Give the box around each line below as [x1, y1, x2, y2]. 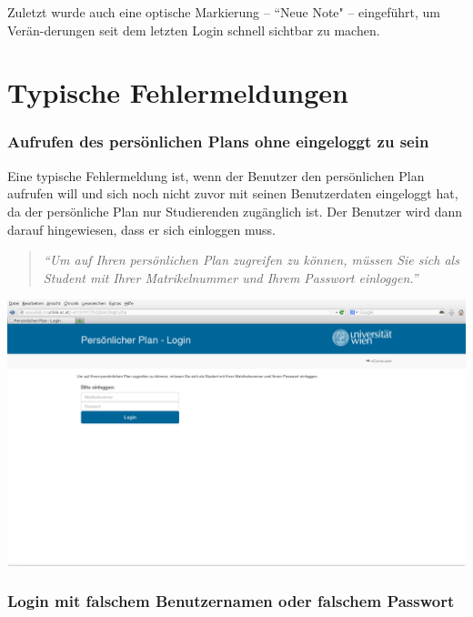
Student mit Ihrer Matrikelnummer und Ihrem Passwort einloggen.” [43, 268, 418, 287]
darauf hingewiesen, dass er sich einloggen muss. [7, 219, 276, 238]
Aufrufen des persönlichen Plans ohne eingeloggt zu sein [7, 130, 429, 153]
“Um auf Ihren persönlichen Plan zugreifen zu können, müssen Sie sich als [43, 250, 459, 269]
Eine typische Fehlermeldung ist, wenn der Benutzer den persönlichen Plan [7, 166, 425, 185]
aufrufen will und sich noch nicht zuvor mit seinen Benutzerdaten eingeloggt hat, [7, 184, 458, 203]
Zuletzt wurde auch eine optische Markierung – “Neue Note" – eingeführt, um [7, 3, 441, 21]
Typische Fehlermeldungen [7, 74, 348, 111]
